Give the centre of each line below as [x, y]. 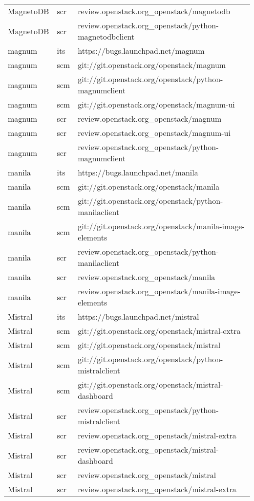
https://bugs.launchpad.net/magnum [141, 51]
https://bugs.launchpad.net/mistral [138, 316]
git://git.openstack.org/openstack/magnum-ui [156, 104]
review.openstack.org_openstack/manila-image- [159, 291]
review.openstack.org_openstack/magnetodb [154, 11]
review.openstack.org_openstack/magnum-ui [154, 133]
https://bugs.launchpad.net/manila [138, 172]
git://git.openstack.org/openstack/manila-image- [161, 226]
